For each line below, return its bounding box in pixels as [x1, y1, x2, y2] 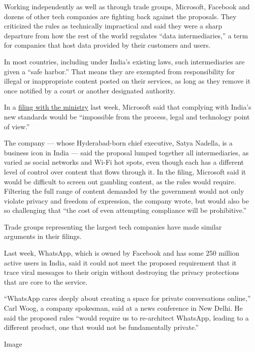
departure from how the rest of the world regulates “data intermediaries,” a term [4, 30, 248, 40]
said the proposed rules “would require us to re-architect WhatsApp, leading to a [4, 312, 249, 323]
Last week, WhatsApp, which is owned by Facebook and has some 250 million [4, 248, 239, 258]
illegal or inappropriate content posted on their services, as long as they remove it [4, 76, 251, 86]
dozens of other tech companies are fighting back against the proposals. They [4, 11, 237, 21]
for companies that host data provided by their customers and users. [4, 40, 211, 50]
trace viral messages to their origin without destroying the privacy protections [4, 267, 239, 277]
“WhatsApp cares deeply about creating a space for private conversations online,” [4, 293, 251, 303]
